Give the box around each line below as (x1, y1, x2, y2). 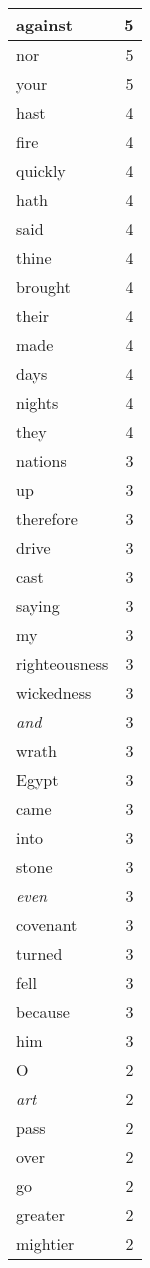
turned (16, 942, 63, 965)
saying (16, 594, 60, 617)
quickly (16, 159, 66, 182)
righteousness (16, 652, 109, 675)
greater (16, 1203, 65, 1226)
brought (16, 275, 71, 298)
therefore (16, 507, 78, 530)
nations (16, 449, 67, 472)
